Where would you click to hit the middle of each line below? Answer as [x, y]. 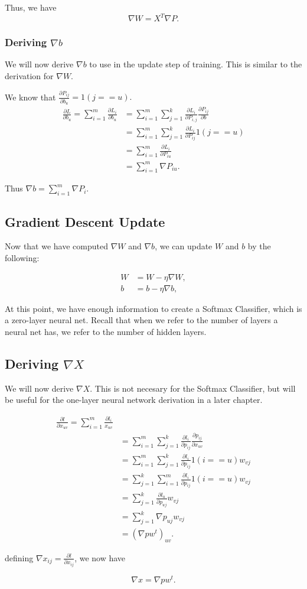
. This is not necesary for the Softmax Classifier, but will [193, 388]
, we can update [184, 246]
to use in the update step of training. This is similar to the [196, 64]
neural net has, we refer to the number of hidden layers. [106, 331]
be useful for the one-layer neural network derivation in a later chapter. [134, 400]
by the [259, 246]
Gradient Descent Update [85, 221]
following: [22, 257]
